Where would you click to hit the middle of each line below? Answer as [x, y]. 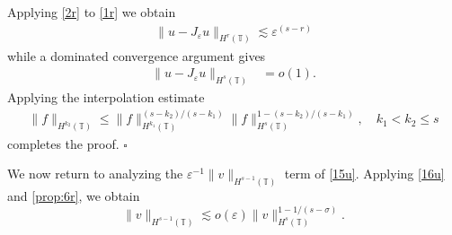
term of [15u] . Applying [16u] [364, 174]
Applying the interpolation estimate [106, 96]
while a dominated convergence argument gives [137, 55]
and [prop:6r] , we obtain [74, 195]
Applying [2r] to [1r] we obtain [92, 12]
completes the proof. [63, 143]
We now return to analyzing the [95, 174]
